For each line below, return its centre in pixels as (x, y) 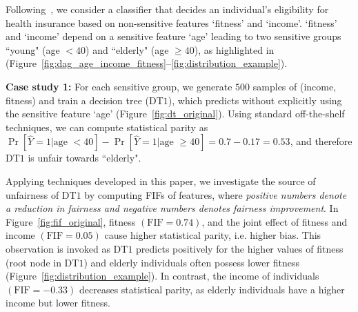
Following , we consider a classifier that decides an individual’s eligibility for (167, 9)
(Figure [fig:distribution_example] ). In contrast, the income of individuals (162, 276)
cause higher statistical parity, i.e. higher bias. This (213, 235)
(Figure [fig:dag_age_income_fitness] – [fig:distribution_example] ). (147, 63)
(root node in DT (42, 262)
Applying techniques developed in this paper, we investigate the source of (161, 181)
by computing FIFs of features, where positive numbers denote (216, 194)
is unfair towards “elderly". (84, 158)
